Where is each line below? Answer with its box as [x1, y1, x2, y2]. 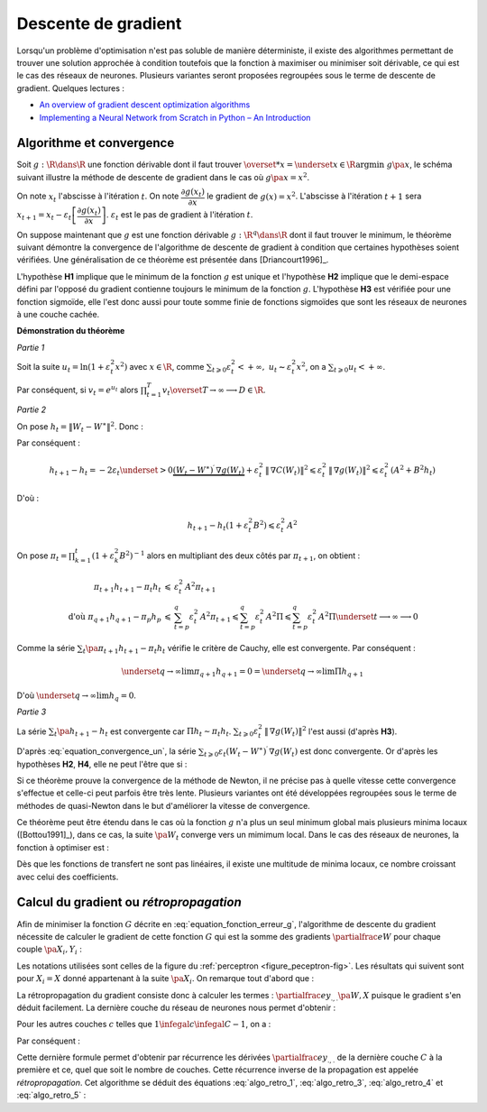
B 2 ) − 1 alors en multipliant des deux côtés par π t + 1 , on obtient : [118, 549, 361, 563]
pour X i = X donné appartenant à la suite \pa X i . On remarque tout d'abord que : [16, 973, 315, 986]
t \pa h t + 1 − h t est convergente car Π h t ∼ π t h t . [54, 726, 232, 739]
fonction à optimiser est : [16, 841, 110, 852]
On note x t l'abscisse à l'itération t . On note [16, 190, 179, 204]
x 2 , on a [296, 361, 326, 372]
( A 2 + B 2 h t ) [391, 464, 436, 477]
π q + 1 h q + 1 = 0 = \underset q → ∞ [194, 666, 323, 679]
